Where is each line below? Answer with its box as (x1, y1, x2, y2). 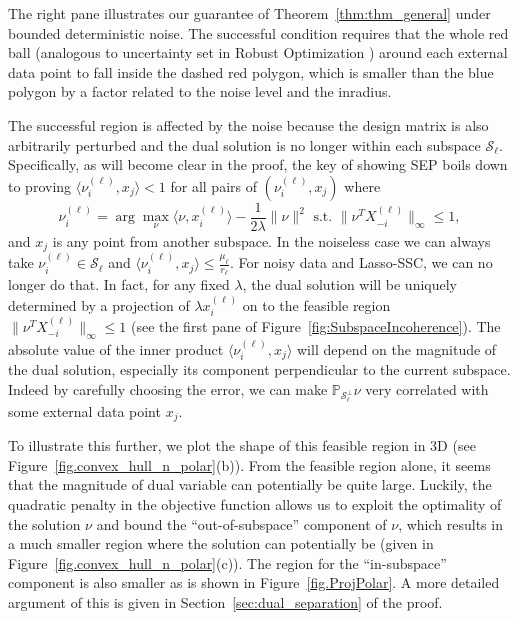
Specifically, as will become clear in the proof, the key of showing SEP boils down (8, 154, 508, 175)
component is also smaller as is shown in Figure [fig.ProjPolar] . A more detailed (8, 572, 500, 593)
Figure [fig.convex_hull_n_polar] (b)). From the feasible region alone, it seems (8, 454, 491, 475)
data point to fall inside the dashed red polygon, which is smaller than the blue (8, 61, 494, 82)
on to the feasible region (242, 294, 391, 315)
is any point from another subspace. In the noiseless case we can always (52, 230, 491, 251)
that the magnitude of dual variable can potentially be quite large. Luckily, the (8, 474, 492, 495)
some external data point (8, 400, 161, 421)
